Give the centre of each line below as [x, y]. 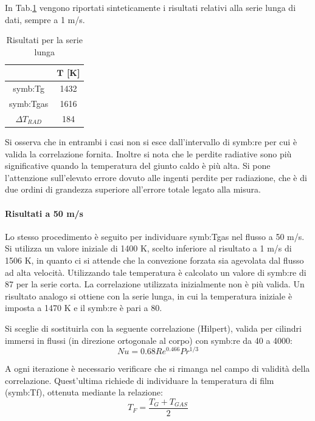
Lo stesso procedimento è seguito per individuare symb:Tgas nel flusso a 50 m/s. [155, 236]
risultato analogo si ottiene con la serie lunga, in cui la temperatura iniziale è [149, 296]
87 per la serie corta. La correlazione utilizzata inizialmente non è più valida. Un [155, 284]
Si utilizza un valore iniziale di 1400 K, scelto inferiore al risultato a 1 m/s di [148, 248]
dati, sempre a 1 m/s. [45, 19]
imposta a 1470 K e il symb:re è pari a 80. [84, 308]
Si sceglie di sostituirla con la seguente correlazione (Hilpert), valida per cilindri [153, 328]
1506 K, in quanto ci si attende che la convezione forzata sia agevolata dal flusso [154, 260]
